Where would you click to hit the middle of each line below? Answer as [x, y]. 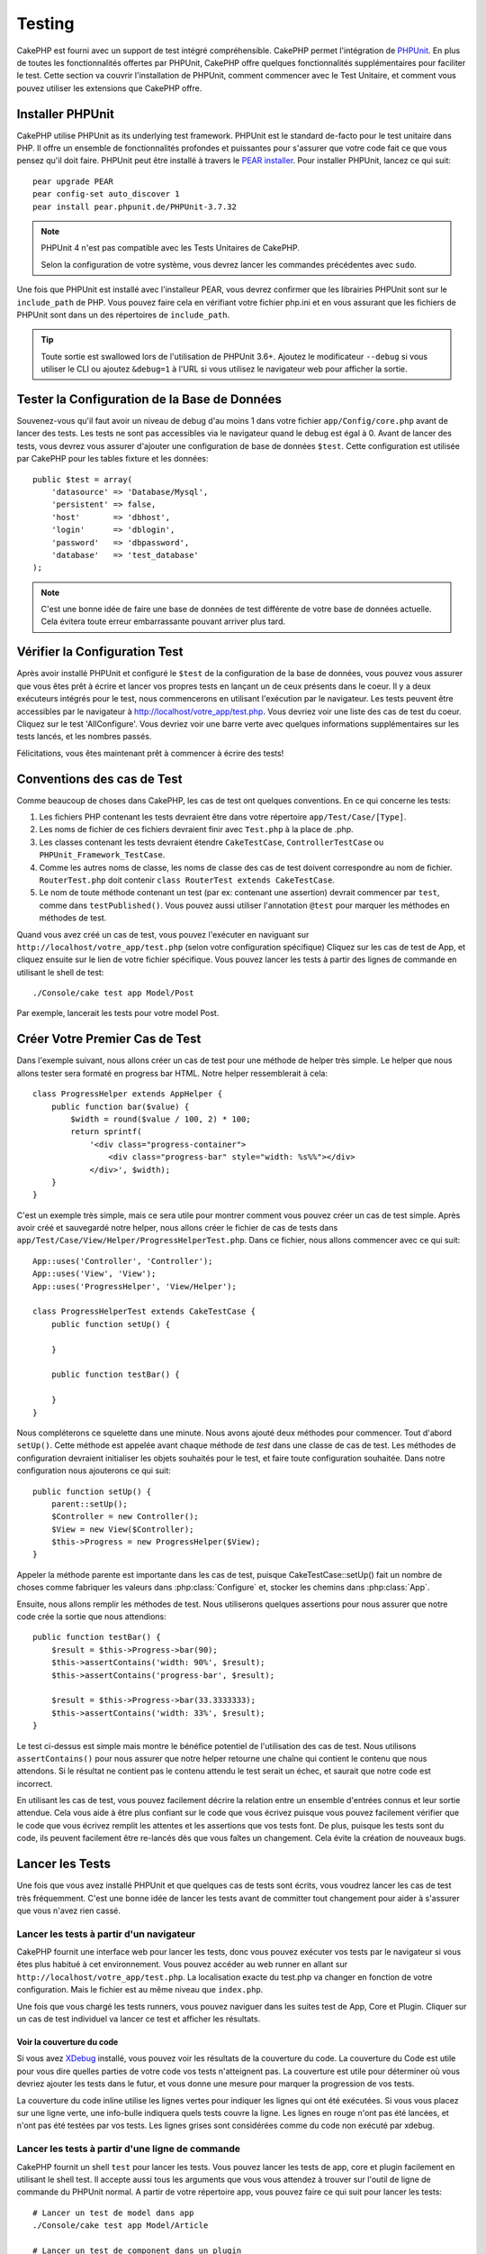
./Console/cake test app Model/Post [113, 993]
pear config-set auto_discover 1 [106, 194]
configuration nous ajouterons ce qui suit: [94, 1471]
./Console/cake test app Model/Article [121, 2226]
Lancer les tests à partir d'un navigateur [106, 1934]
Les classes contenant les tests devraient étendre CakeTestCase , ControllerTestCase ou [211, 842]
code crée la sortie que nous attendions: [91, 1617]
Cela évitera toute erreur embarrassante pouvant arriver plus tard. [163, 621]
